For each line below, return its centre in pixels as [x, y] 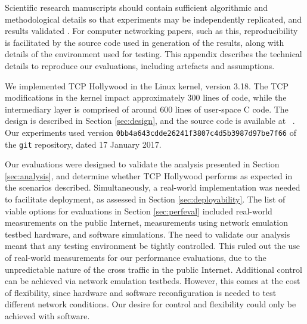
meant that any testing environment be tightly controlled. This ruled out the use [153, 246]
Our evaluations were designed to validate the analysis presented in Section [142, 164]
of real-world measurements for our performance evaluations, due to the [136, 257]
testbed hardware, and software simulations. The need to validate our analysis [148, 234]
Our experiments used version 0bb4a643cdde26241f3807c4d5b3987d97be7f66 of [151, 132]
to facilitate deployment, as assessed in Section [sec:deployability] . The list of [145, 199]
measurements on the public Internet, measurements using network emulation [146, 222]
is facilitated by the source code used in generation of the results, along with [145, 42]
